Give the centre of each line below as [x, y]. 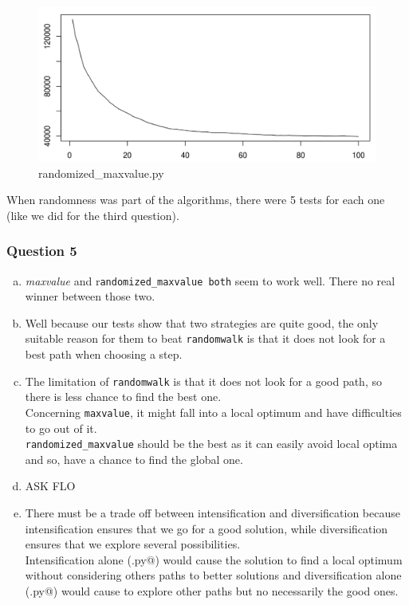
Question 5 [42, 251]
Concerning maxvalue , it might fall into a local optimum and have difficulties [213, 412]
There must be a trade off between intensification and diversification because [212, 513]
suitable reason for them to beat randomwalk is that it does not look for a [205, 338]
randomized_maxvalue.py [101, 173]
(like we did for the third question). [93, 215]
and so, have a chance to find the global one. [134, 459]
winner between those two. [90, 296]
